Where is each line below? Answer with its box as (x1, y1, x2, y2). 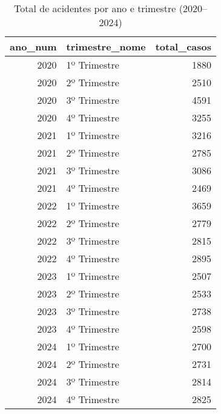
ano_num (10, 39, 57, 53)
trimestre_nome (66, 39, 146, 53)
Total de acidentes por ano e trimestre (14, 1, 176, 15)
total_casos (155, 39, 211, 53)
